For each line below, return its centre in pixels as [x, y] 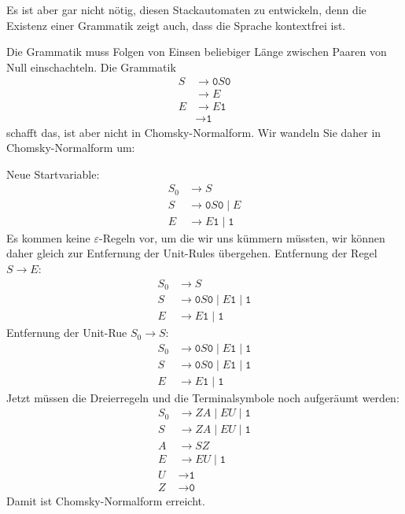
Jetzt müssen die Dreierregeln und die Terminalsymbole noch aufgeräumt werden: [203, 397]
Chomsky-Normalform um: [71, 148]
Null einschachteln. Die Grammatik [91, 67]
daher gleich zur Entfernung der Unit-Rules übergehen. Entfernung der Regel [192, 253]
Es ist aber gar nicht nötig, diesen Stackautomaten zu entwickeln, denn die [186, 9]
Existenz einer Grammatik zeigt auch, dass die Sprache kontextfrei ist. [176, 25]
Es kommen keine [48, 237]
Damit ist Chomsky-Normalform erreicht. [106, 500]
